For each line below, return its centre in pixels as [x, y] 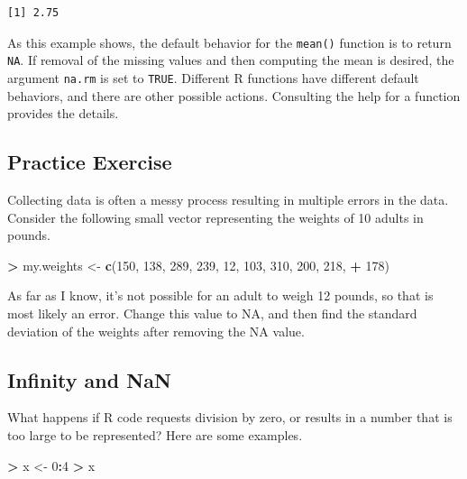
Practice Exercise [90, 162]
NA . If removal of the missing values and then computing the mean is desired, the [231, 60]
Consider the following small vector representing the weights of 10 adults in [215, 217]
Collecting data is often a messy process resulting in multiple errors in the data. [228, 199]
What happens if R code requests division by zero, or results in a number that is [230, 417]
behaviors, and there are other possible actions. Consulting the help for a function [234, 95]
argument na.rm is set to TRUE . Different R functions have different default [213, 77]
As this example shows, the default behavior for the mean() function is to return [229, 42]
